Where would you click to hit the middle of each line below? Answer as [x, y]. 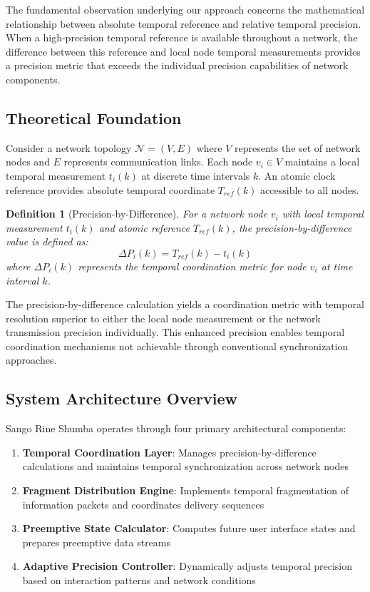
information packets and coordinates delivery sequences [143, 504]
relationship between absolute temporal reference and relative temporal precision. [184, 23]
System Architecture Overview [122, 398]
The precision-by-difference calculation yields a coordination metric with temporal [185, 304]
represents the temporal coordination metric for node [192, 266]
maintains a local [322, 162]
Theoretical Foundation [94, 117]
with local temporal [323, 214]
